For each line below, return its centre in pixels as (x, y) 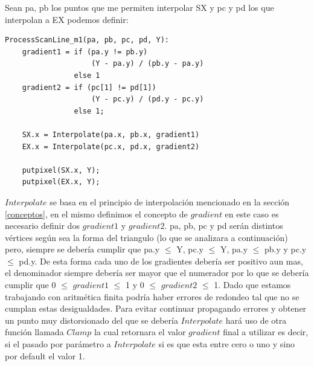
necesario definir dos (42, 226)
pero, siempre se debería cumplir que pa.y (82, 249)
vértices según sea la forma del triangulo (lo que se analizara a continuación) (146, 237)
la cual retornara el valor (140, 332)
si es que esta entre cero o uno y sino (227, 344)
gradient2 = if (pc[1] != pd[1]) (89, 87)
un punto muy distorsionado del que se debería (91, 320)
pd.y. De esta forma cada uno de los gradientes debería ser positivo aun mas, (161, 261)
